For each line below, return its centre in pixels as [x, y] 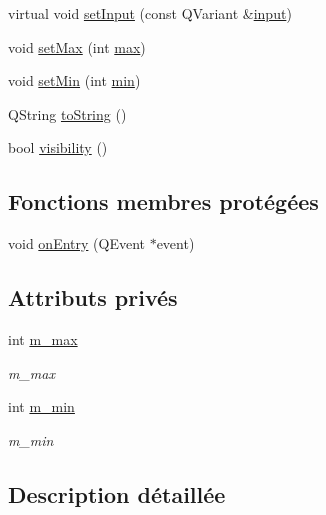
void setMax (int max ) [77, 46]
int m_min [41, 406]
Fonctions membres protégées [163, 201]
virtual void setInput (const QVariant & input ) [150, 13]
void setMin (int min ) [74, 80]
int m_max [43, 338]
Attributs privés [93, 297]
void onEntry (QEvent [76, 243]
